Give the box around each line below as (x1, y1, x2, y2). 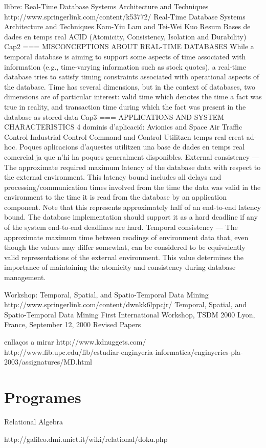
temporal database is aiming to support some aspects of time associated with (4, 51, 246, 61)
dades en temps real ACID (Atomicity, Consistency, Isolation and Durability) (4, 31, 247, 41)
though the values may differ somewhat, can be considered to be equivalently (4, 242, 246, 252)
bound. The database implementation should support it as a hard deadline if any (4, 211, 258, 222)
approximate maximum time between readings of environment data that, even (4, 231, 249, 242)
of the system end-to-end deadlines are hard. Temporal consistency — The (4, 222, 238, 232)
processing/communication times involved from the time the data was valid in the (4, 181, 261, 192)
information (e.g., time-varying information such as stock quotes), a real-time (4, 61, 246, 72)
